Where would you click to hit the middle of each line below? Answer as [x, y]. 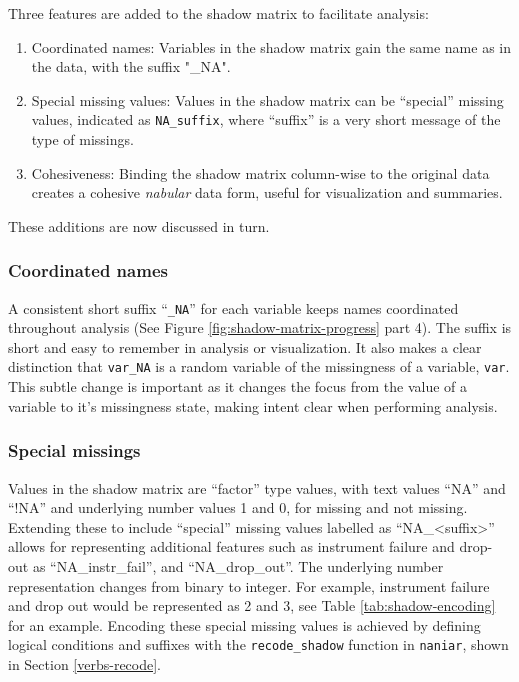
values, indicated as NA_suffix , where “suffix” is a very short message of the [266, 119]
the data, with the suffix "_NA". [131, 66]
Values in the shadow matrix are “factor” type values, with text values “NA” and [257, 487]
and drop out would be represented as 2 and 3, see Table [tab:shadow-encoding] [252, 605]
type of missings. [82, 139]
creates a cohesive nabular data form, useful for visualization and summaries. [267, 192]
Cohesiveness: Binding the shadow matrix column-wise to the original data [260, 172]
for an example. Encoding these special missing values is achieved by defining [244, 624]
